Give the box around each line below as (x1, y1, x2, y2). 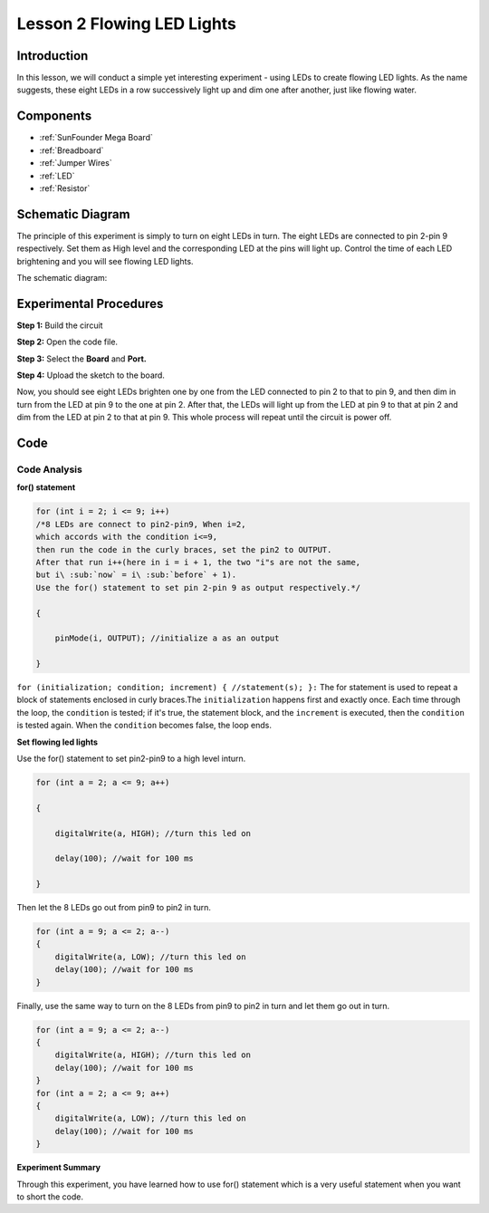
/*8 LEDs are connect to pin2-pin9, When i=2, (35, 519, 246, 529)
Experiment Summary (16, 1162, 101, 1173)
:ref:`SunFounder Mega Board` (39, 132, 153, 143)
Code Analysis (16, 463, 83, 476)
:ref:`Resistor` (39, 182, 91, 194)
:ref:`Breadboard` (39, 145, 104, 156)
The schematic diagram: (16, 273, 108, 283)
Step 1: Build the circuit (16, 320, 103, 331)
